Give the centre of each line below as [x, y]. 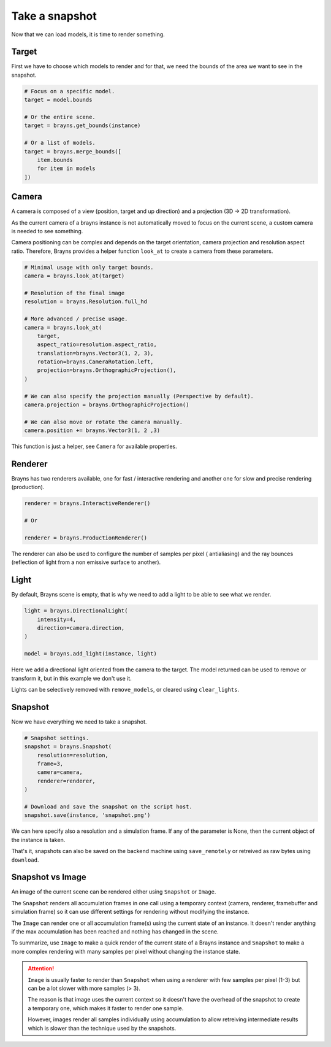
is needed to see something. [47, 231]
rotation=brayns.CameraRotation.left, [95, 362]
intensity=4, [57, 619]
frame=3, [50, 764]
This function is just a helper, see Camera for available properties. [94, 446]
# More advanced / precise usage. [76, 319]
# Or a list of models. [60, 143]
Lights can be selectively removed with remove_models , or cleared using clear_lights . [125, 690]
